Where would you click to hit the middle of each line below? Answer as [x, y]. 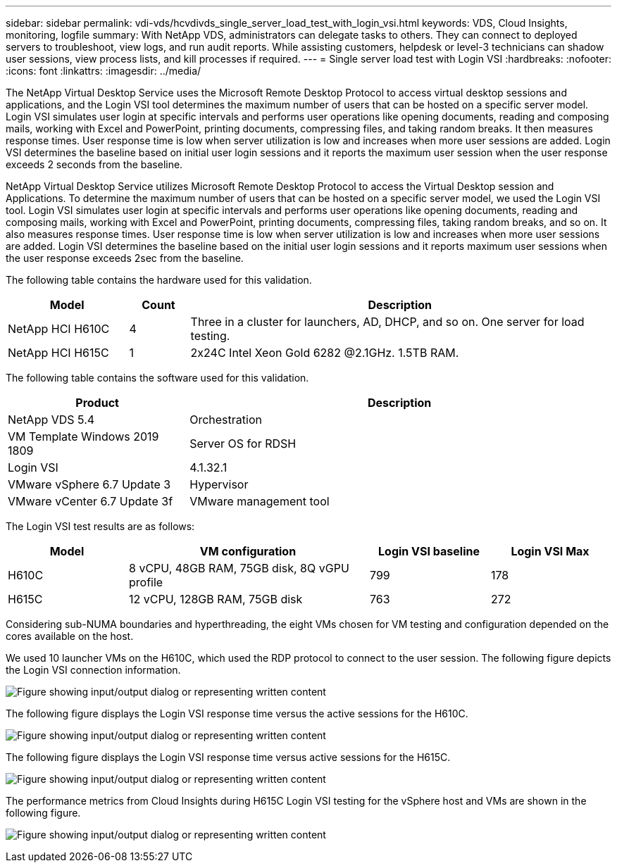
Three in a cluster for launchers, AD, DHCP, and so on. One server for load [387, 322]
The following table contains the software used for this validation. [157, 378]
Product [97, 403]
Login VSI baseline [429, 551]
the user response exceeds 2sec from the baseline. [125, 258]
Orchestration [226, 420]
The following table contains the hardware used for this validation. [159, 280]
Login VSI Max [550, 551]
